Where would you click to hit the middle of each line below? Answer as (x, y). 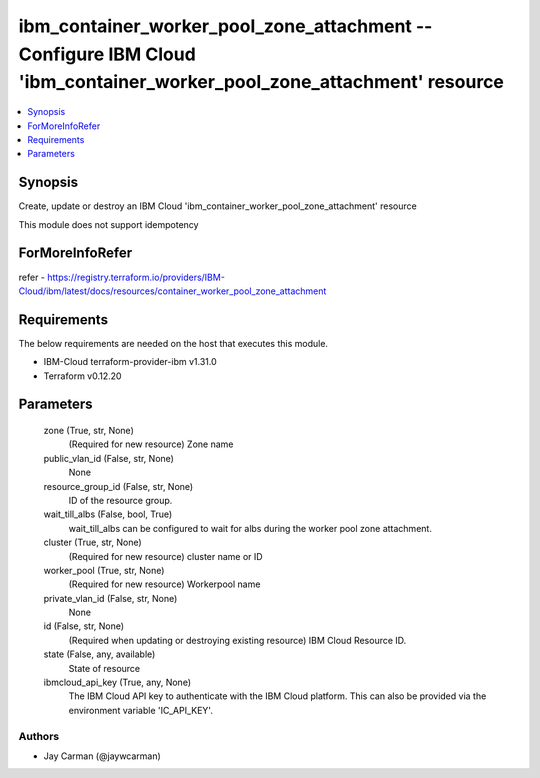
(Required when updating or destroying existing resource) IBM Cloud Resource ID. (237, 640)
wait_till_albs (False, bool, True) (108, 514)
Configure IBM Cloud (107, 54)
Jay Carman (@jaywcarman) (102, 756)
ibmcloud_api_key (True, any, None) (117, 682)
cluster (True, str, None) (92, 542)
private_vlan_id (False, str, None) (110, 598)
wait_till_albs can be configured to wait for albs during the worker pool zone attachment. (250, 528)
